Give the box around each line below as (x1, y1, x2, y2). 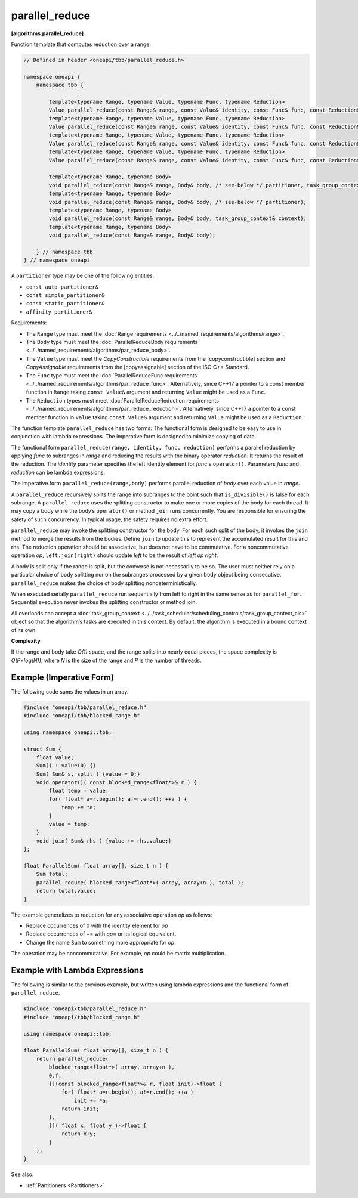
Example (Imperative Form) (11, 672, 115, 682)
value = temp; (48, 821, 90, 828)
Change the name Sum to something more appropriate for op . (26, 939, 176, 946)
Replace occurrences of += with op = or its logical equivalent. (26, 930, 177, 937)
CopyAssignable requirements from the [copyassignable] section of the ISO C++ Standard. (26, 364, 249, 371)
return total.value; (36, 887, 97, 894)
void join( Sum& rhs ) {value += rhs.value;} (36, 837, 172, 844)
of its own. (11, 626, 37, 633)
